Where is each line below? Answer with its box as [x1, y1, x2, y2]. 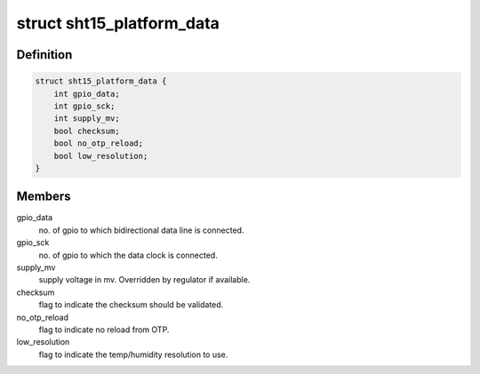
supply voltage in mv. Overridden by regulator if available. [38, 275, 251, 285]
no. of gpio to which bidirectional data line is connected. [38, 225, 244, 235]
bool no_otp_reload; [53, 139, 144, 148]
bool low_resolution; [53, 151, 148, 161]
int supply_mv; [53, 114, 120, 123]
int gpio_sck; [53, 100, 116, 111]
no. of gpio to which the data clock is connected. [38, 250, 218, 260]
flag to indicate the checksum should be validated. [38, 299, 224, 310]
